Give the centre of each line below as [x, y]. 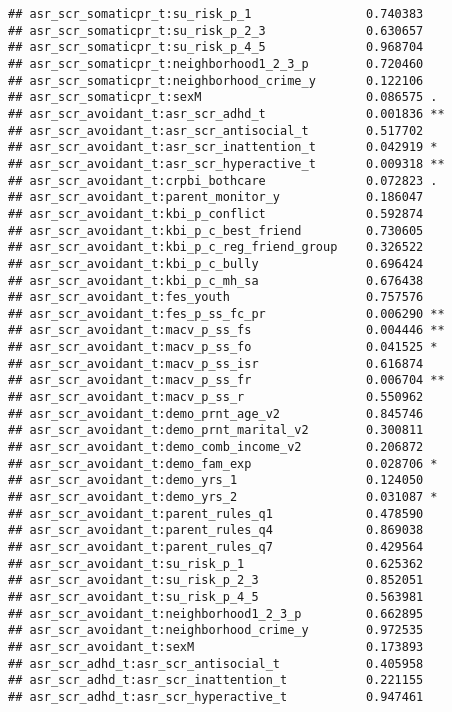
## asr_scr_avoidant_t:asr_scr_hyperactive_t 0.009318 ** [226, 163]
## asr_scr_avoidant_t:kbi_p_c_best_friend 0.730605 [216, 230]
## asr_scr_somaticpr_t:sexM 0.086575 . [223, 97]
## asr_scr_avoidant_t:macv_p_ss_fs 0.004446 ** [226, 330]
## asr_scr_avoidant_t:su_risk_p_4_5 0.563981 [216, 596]
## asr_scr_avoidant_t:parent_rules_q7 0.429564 [216, 547]
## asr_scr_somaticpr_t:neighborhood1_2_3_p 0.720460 [216, 63]
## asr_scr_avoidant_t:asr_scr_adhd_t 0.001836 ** [226, 113]
